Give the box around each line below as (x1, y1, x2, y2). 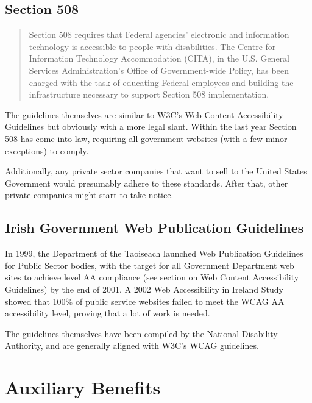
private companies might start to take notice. (5, 188, 174, 201)
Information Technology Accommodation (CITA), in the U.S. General (29, 52, 289, 65)
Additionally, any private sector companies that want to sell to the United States (5, 165, 307, 177)
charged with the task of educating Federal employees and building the (29, 76, 294, 88)
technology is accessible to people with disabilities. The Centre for (29, 40, 276, 52)
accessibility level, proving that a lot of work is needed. (5, 307, 210, 319)
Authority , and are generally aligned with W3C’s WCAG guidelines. (5, 339, 259, 352)
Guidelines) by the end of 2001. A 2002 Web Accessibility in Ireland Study (5, 282, 283, 295)
